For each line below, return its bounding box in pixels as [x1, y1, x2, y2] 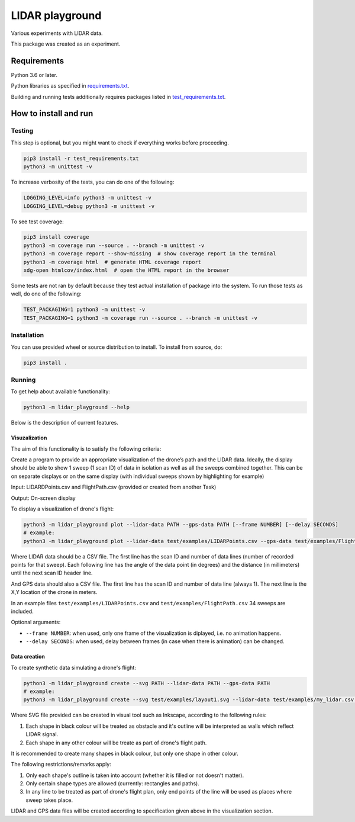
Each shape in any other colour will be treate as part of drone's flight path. [25, 739, 207, 746]
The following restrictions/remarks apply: [11, 761, 112, 768]
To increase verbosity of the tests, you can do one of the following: [11, 178, 175, 186]
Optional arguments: [11, 619, 61, 626]
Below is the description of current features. [11, 419, 118, 426]
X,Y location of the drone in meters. [11, 589, 98, 596]
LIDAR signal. [25, 731, 59, 738]
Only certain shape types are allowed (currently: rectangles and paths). [25, 780, 199, 787]
